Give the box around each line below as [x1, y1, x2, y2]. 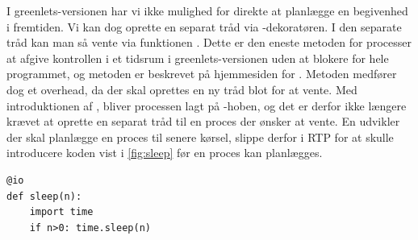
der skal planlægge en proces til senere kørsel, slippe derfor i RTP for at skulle [6, 128, 394, 145]
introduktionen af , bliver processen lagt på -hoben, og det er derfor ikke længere [6, 97, 407, 114]
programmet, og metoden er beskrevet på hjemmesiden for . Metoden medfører [6, 65, 397, 82]
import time [29, 206, 94, 218]
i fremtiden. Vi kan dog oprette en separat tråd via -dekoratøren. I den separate [6, 18, 402, 35]
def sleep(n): [6, 190, 82, 202]
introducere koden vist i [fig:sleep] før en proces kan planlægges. [6, 144, 323, 161]
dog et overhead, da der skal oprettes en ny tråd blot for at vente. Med [6, 81, 357, 97]
